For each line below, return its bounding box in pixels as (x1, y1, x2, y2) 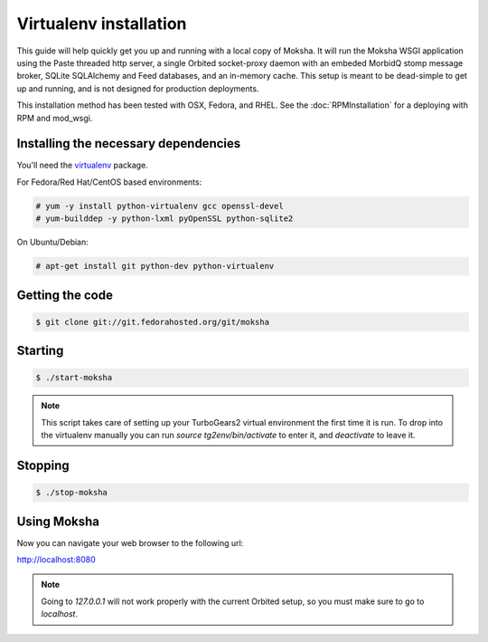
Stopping (16, 457, 70, 473)
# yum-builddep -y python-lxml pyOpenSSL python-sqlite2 (35, 214, 294, 224)
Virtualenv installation (16, 14, 187, 34)
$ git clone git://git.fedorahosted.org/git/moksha (35, 317, 270, 327)
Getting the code (16, 287, 113, 302)
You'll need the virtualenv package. (16, 159, 148, 171)
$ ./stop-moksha (35, 487, 108, 498)
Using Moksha (16, 513, 99, 529)
